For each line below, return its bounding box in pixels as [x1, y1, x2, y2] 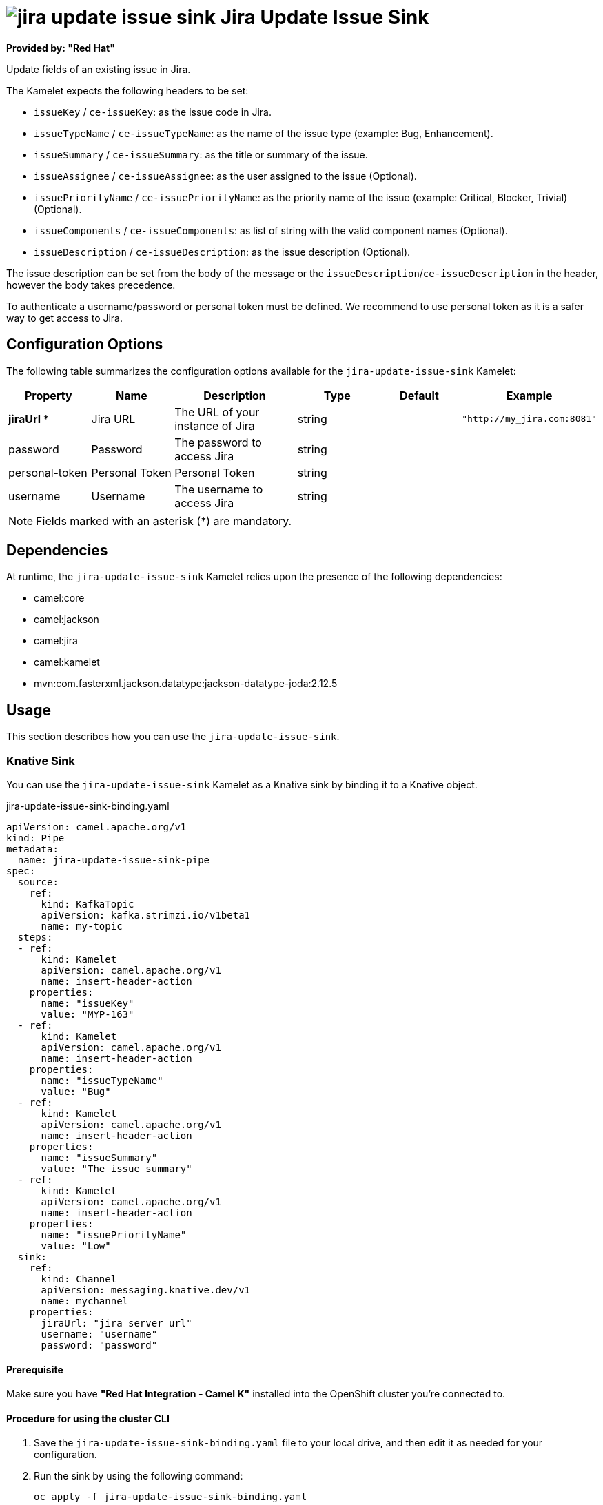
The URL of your [174, 405, 260, 419]
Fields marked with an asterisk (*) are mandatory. [36, 513, 292, 528]
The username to [174, 482, 263, 496]
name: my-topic [41, 921, 123, 932]
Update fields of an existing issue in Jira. [6, 63, 191, 75]
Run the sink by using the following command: [34, 1470, 243, 1482]
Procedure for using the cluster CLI [6, 1412, 170, 1424]
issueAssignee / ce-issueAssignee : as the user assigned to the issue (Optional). [34, 170, 417, 182]
